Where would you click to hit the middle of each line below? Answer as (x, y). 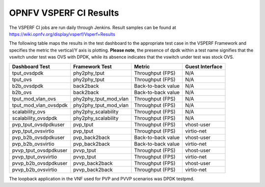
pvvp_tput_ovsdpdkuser (40, 150)
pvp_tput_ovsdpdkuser (38, 124)
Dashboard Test (31, 66)
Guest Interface (204, 66)
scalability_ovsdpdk (35, 118)
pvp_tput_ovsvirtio (33, 131)
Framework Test (93, 66)
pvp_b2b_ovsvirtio (33, 144)
